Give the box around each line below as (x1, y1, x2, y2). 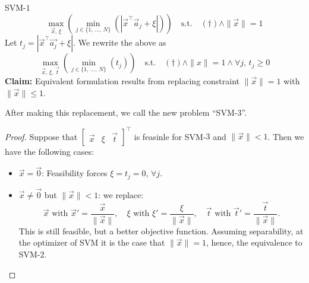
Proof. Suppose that (5, 130, 78, 142)
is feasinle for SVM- (134, 130, 206, 142)
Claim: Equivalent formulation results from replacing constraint (5, 75, 239, 87)
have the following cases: (5, 145, 94, 158)
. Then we (267, 130, 304, 142)
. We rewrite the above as (73, 36, 166, 49)
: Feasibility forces (42, 167, 108, 179)
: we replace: (98, 188, 144, 201)
